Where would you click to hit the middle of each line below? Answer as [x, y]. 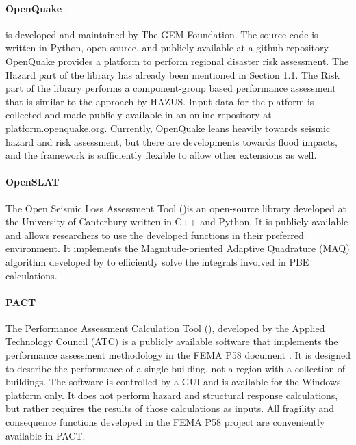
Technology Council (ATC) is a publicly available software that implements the [172, 341]
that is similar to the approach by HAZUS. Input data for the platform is [160, 101]
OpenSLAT [33, 182]
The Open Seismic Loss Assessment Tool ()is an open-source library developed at [176, 208]
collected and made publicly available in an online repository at [139, 115]
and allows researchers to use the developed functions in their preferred [155, 234]
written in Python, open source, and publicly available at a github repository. [168, 48]
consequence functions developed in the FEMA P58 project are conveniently [165, 422]
